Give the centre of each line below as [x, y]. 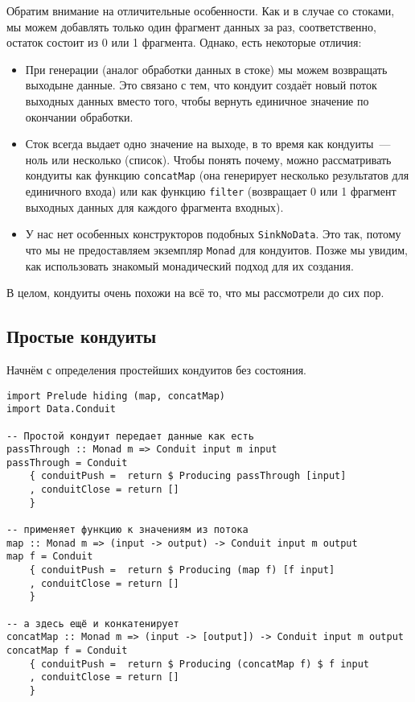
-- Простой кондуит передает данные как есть [130, 436]
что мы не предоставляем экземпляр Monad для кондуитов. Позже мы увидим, [216, 249]
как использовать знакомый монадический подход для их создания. [189, 265]
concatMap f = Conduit [67, 651]
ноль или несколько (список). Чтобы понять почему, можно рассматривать [208, 159]
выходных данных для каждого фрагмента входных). [154, 206]
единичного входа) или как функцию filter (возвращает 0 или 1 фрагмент [211, 191]
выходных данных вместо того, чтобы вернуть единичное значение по [197, 100]
